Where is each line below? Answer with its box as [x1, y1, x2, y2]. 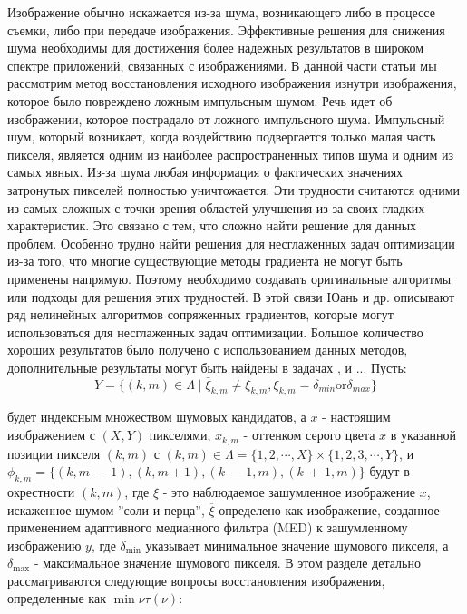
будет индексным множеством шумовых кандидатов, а [7, 407, 306, 426]
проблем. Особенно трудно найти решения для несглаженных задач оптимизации [7, 233, 455, 252]
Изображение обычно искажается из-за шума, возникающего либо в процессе [7, 3, 435, 21]
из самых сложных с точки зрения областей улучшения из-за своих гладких [7, 198, 425, 217]
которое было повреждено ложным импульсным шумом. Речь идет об [7, 91, 393, 110]
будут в [369, 462, 410, 481]
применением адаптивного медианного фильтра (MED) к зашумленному [7, 518, 408, 537]
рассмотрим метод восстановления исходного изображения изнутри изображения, [7, 73, 457, 93]
